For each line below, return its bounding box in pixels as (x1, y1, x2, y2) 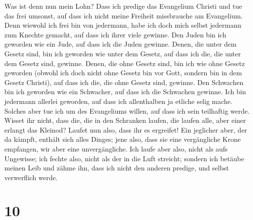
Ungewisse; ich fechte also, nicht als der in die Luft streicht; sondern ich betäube (4, 153, 244, 163)
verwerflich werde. (4, 172, 58, 182)
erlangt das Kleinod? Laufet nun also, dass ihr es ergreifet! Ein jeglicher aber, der (4, 124, 247, 135)
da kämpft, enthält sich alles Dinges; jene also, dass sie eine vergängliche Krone (4, 134, 241, 144)
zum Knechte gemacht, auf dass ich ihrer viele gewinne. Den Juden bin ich (4, 29, 226, 39)
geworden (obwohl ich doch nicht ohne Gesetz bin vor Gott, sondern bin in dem (4, 68, 242, 78)
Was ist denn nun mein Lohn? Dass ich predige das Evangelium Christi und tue (4, 1, 242, 11)
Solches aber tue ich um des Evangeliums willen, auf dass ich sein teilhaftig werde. (4, 105, 250, 116)
